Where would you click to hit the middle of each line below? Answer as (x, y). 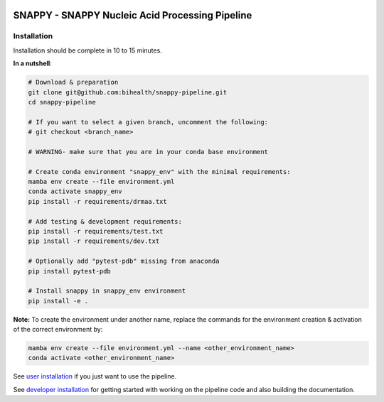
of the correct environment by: (58, 330)
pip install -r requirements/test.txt (96, 231)
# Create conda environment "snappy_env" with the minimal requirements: (159, 172)
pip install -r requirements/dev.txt (94, 241)
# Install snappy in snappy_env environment (107, 291)
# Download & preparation (73, 82)
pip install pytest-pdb (70, 271)
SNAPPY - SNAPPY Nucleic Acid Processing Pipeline (133, 15)
